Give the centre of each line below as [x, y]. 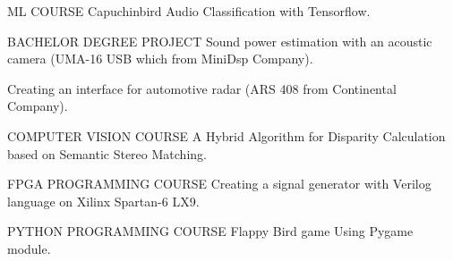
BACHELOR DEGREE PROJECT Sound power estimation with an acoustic [220, 41]
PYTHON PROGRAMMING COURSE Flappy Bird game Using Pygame [210, 231]
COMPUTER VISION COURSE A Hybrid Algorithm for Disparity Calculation [226, 135]
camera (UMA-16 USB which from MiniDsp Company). [160, 59]
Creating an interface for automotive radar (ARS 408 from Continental [202, 88]
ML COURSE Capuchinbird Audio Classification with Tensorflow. [189, 11]
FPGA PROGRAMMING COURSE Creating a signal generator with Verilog [219, 184]
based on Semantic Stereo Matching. [107, 153]
